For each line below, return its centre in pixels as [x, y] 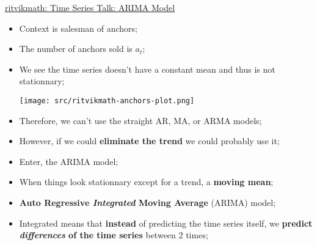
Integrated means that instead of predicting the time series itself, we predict [166, 223]
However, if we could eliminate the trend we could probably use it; [149, 141]
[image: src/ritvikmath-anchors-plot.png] [107, 101]
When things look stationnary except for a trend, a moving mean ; [146, 182]
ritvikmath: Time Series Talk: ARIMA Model [90, 7]
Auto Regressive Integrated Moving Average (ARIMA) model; [148, 202]
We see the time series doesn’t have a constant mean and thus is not [147, 69]
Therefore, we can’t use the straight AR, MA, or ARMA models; [140, 120]
